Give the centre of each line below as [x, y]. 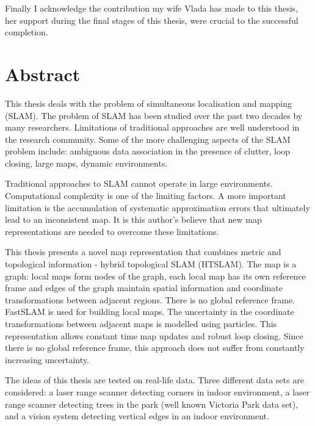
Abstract [43, 74]
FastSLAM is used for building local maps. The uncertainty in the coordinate [150, 312]
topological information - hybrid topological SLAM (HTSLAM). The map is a [151, 264]
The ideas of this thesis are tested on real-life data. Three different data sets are [154, 380]
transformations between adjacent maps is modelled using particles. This [141, 323]
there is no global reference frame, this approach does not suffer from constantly [155, 348]
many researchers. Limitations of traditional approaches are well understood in [152, 127]
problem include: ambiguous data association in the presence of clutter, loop [148, 151]
